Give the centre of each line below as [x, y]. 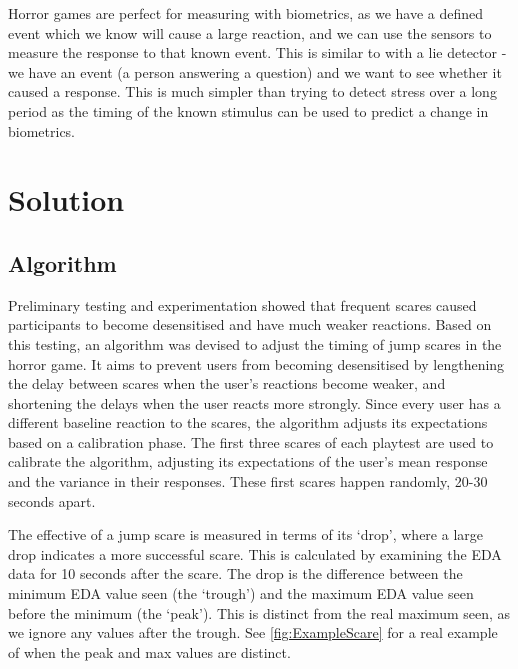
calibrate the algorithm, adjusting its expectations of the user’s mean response [248, 461]
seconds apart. [52, 500]
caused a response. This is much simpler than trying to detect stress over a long [252, 91]
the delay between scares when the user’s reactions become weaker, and [227, 383]
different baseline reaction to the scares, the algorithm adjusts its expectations [248, 422]
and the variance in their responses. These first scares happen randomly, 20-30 [248, 481]
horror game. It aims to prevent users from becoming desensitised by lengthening [256, 363]
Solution [66, 199]
